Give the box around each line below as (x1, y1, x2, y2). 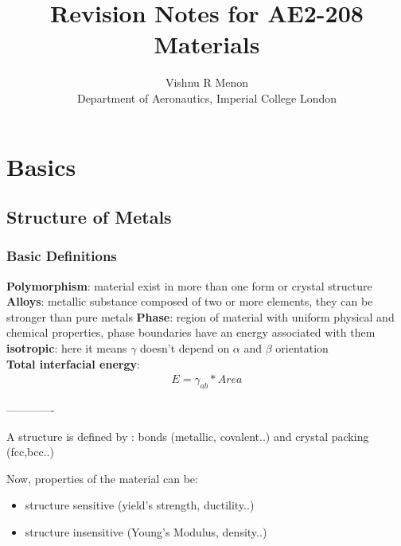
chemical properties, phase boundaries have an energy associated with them (6, 324, 376, 341)
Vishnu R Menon (165, 74, 249, 91)
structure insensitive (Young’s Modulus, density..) (25, 524, 267, 540)
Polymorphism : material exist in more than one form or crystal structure (6, 277, 372, 294)
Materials (154, 28, 260, 60)
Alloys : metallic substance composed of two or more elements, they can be (6, 293, 373, 310)
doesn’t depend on (140, 340, 230, 357)
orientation (275, 340, 329, 357)
